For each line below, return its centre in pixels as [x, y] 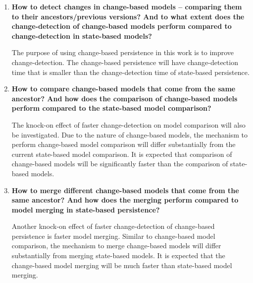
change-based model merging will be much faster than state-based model [122, 265]
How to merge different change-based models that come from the [125, 190]
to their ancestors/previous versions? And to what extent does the [128, 16]
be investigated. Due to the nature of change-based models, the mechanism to [129, 134]
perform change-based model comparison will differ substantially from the [124, 144]
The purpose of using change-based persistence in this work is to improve [123, 52]
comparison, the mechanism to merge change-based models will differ [116, 246]
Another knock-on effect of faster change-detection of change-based [113, 226]
